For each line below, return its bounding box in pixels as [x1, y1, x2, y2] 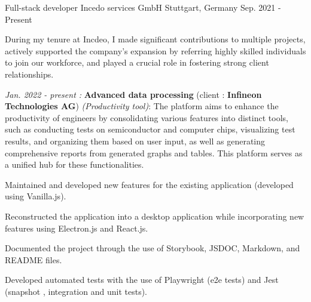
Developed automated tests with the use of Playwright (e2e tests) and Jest [5, 273, 279, 286]
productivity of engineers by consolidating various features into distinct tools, [5, 111, 288, 124]
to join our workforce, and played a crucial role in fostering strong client [5, 56, 269, 69]
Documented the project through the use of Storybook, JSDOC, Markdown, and [5, 242, 300, 254]
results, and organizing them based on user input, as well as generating [5, 134, 266, 147]
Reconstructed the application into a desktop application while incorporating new [5, 209, 304, 222]
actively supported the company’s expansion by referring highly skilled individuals [5, 44, 306, 57]
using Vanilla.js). [5, 190, 66, 202]
